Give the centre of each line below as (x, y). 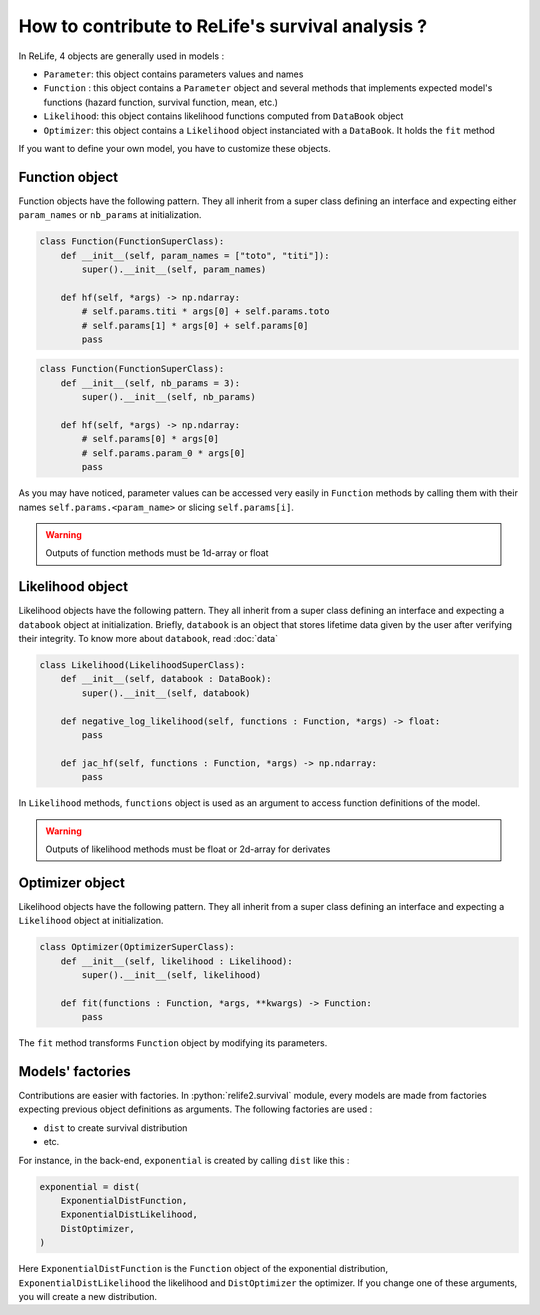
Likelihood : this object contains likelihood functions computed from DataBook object (223, 116)
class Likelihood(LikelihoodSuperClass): (142, 665)
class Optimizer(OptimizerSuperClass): (137, 947)
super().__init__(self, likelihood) (171, 975)
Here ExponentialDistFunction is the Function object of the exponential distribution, (203, 1269)
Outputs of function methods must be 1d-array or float (157, 553)
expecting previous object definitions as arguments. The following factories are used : (195, 1109)
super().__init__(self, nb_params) (169, 397)
